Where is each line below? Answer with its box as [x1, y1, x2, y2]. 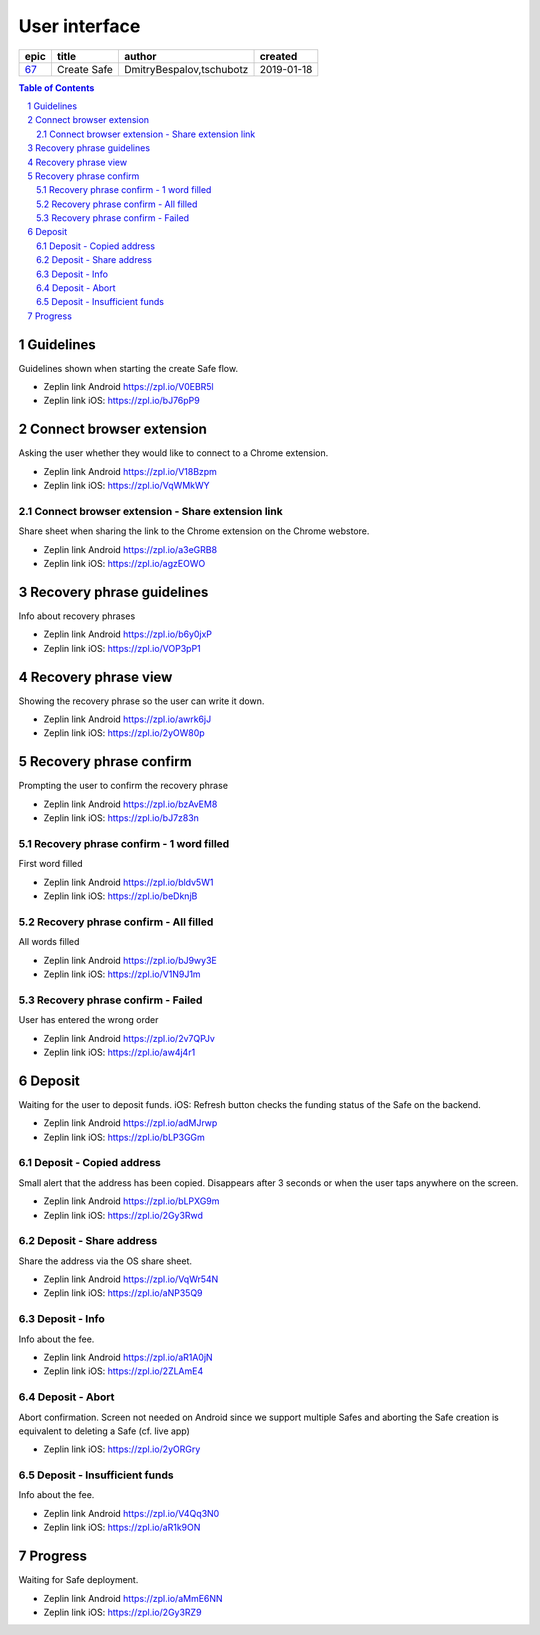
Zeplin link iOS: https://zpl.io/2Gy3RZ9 [43, 1606, 202, 1618]
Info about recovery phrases [18, 610, 136, 622]
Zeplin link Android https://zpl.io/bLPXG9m [43, 1195, 220, 1207]
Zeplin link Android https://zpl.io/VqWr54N [43, 1273, 219, 1285]
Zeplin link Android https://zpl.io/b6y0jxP [43, 628, 213, 640]
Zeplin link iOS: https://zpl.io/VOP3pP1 [43, 642, 202, 654]
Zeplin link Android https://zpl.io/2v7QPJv [43, 1032, 215, 1044]
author [123, 49, 157, 63]
